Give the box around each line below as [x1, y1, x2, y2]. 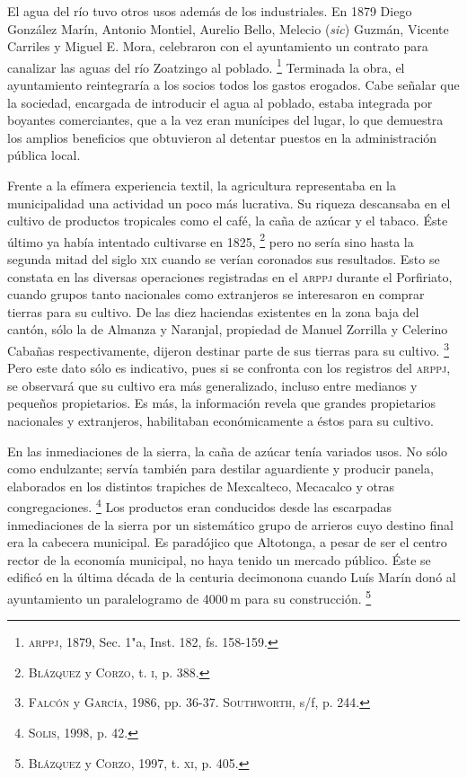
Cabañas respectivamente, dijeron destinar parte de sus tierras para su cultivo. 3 [7, 339, 449, 359]
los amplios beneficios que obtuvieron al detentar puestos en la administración [7, 128, 437, 146]
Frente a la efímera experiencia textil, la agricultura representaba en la [7, 176, 396, 194]
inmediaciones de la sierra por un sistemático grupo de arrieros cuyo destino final [7, 515, 454, 534]
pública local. [7, 146, 81, 164]
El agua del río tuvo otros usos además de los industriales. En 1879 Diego [7, 2, 412, 20]
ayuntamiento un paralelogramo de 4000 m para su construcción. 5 [7, 587, 372, 607]
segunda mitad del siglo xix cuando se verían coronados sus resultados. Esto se [7, 250, 440, 269]
